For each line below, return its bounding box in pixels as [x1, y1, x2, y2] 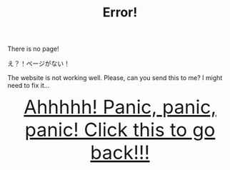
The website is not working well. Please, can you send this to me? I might [7, 74, 223, 82]
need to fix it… [7, 81, 50, 90]
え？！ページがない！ [7, 59, 70, 68]
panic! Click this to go [24, 118, 216, 141]
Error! [102, 4, 138, 21]
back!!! [90, 141, 150, 164]
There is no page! [7, 44, 59, 54]
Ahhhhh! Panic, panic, [24, 95, 216, 119]
